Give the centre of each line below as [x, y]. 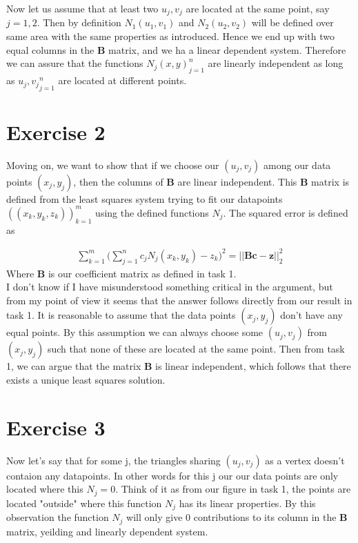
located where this [45, 489]
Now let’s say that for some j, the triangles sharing [113, 460]
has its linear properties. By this [247, 503]
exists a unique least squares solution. [86, 380]
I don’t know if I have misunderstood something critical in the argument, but [170, 287]
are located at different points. [122, 80]
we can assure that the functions [75, 63]
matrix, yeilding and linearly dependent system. [107, 531]
